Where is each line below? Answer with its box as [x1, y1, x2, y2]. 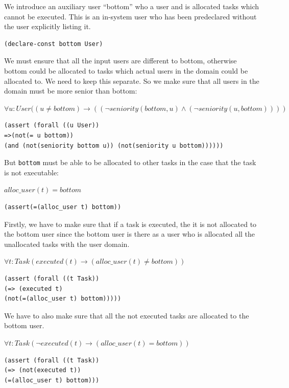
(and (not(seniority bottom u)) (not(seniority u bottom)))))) [4, 142, 224, 149]
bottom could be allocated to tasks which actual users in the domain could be [4, 65, 248, 76]
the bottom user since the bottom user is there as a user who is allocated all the [4, 229, 255, 239]
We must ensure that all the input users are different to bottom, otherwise [4, 55, 237, 66]
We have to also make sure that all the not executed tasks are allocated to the [4, 310, 249, 321]
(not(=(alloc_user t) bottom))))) [4, 295, 122, 303]
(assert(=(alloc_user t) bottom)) [4, 203, 122, 211]
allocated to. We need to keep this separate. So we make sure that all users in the [4, 75, 259, 86]
